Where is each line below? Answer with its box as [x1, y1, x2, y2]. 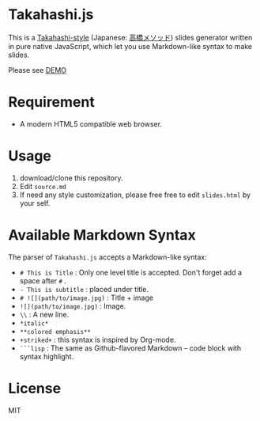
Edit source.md [19, 181, 67, 191]
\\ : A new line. [19, 309, 70, 319]
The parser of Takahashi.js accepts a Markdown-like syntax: [8, 252, 207, 262]
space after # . [19, 275, 67, 286]
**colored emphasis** [19, 328, 91, 336]
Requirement [8, 93, 95, 112]
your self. [19, 198, 51, 207]
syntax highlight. [19, 351, 74, 361]
